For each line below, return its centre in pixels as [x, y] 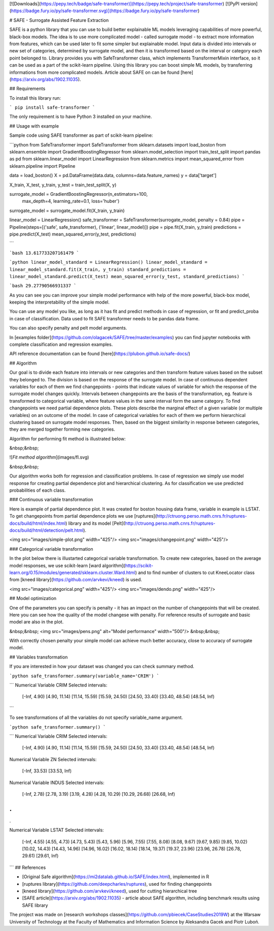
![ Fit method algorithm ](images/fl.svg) [49, 457]
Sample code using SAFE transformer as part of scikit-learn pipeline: [81, 135]
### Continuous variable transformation [51, 500]
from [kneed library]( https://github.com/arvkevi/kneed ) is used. [76, 580]
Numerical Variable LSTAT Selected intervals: [57, 830]
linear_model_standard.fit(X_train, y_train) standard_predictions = [98, 269]
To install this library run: [35, 98]
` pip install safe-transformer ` [52, 108]
